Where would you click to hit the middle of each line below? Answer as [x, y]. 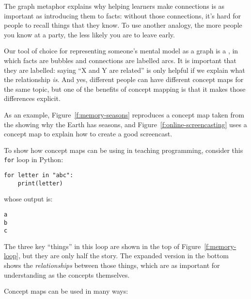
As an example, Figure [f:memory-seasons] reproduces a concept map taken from [124, 114]
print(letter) [40, 183]
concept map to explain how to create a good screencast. [88, 134]
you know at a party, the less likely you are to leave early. [89, 34]
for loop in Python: [34, 159]
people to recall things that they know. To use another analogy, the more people [123, 25]
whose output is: [28, 199]
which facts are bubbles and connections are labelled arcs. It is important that [120, 60]
